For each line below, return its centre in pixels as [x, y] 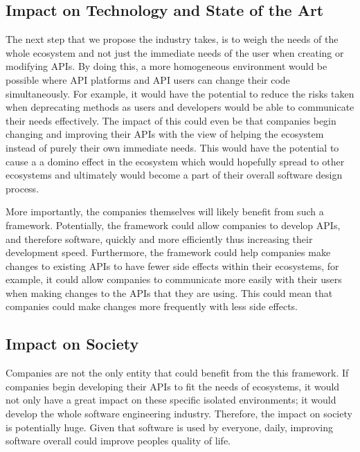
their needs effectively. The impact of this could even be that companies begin [171, 120]
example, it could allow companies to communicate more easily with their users [174, 279]
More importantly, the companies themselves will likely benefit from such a [165, 211]
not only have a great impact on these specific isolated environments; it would [171, 400]
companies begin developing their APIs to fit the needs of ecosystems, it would [173, 386]
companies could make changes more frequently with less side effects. [152, 306]
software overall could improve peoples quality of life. [118, 441]
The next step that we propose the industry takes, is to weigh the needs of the [172, 39]
